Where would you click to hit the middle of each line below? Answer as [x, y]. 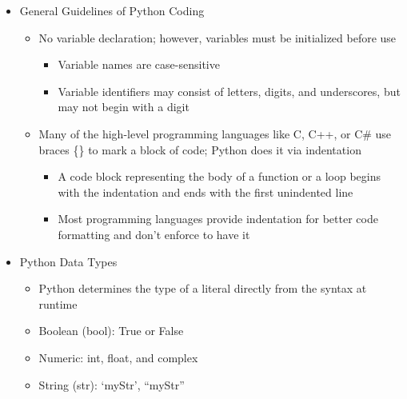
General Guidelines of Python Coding [112, 10]
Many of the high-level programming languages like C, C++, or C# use [215, 133]
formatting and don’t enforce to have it [154, 234]
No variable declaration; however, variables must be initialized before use [217, 37]
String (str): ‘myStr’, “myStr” [112, 384]
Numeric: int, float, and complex [118, 357]
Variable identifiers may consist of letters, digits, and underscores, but [229, 91]
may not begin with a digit [124, 107]
